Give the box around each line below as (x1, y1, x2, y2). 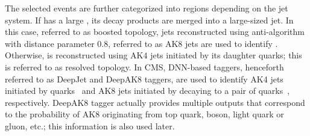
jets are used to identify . (185, 37, 278, 49)
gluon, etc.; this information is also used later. (5, 119, 175, 132)
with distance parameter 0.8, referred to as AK (5, 37, 179, 49)
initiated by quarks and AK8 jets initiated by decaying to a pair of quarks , (5, 84, 290, 97)
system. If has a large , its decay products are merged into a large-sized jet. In (5, 13, 294, 26)
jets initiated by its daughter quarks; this (150, 49, 302, 61)
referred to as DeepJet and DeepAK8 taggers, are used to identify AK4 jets (5, 72, 283, 85)
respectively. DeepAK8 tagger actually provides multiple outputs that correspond (5, 96, 305, 108)
